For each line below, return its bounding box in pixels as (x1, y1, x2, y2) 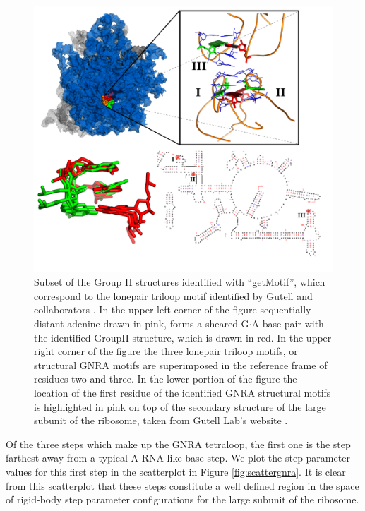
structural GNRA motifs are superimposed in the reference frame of (34, 357, 328, 372)
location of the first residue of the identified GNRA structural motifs (34, 385, 331, 399)
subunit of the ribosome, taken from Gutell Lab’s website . (34, 413, 288, 428)
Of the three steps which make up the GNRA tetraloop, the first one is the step (6, 436, 351, 451)
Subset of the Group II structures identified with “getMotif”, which (34, 275, 325, 289)
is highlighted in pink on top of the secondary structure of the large (34, 399, 326, 414)
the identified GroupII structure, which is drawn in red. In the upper (34, 330, 332, 344)
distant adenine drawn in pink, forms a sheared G (34, 316, 249, 330)
